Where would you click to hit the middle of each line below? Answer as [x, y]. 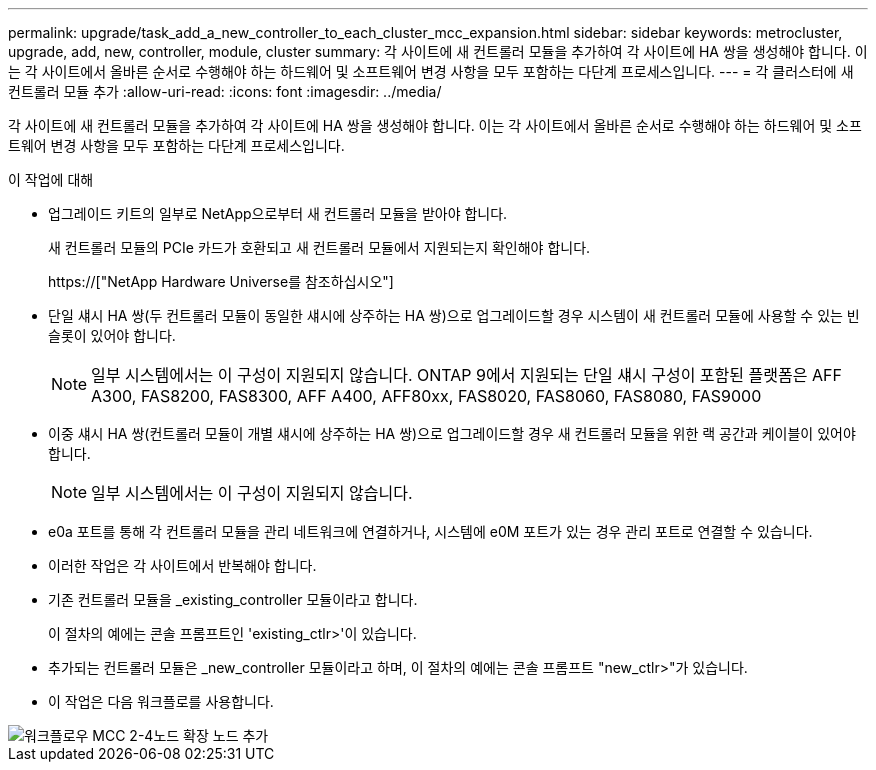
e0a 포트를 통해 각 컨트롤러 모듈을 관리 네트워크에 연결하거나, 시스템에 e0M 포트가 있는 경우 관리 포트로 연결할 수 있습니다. [430, 531]
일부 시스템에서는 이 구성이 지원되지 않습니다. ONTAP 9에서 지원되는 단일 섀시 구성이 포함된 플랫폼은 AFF [466, 375]
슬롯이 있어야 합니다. [112, 335]
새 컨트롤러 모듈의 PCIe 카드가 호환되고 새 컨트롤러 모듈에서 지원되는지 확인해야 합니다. [319, 247]
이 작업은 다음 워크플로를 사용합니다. [161, 701]
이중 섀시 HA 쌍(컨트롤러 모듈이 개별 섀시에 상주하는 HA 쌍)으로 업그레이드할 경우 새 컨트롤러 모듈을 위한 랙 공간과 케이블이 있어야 [452, 433]
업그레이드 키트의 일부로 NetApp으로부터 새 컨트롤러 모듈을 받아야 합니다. [278, 213]
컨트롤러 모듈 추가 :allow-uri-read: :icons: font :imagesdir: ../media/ [225, 91]
